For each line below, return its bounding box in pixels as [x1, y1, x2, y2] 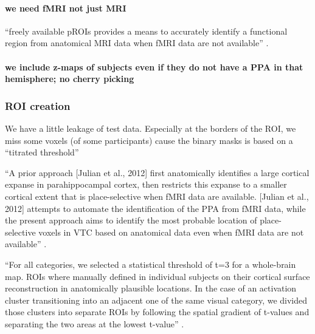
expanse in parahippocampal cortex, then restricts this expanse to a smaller [5, 178, 287, 191]
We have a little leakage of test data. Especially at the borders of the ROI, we [5, 121, 296, 134]
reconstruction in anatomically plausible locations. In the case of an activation [5, 282, 297, 295]
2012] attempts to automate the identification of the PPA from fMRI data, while [5, 202, 306, 214]
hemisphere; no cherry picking [5, 72, 134, 85]
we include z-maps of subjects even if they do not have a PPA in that [5, 60, 303, 73]
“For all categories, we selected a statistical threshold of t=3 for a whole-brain [5, 257, 296, 270]
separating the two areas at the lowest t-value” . [5, 317, 184, 330]
